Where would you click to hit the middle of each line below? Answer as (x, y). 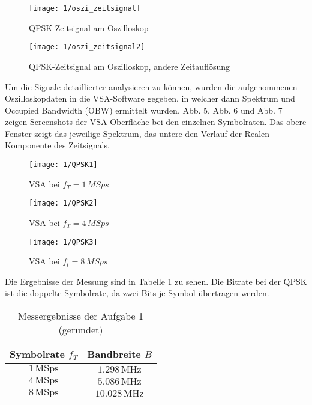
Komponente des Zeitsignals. (57, 145)
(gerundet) (81, 330)
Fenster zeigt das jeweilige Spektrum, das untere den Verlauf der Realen (137, 133)
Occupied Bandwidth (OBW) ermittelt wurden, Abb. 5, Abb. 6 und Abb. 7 (144, 110)
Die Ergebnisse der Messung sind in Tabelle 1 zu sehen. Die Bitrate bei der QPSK (156, 281)
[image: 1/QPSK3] (63, 242)
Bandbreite (114, 354)
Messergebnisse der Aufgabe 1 (81, 316)
